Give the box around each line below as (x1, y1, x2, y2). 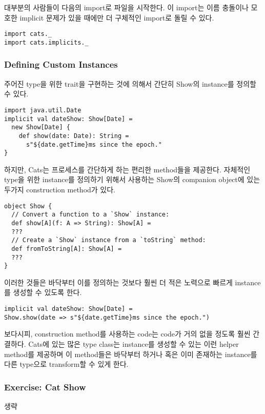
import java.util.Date (4, 106, 81, 114)
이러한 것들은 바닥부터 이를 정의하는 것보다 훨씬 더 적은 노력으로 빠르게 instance (4, 277, 261, 287)
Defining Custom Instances (4, 58, 118, 71)
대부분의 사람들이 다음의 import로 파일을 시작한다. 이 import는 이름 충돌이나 (4, 2, 249, 12)
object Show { (4, 202, 52, 210)
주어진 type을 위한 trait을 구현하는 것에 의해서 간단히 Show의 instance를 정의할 (4, 78, 256, 89)
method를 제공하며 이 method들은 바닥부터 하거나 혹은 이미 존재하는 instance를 (4, 348, 257, 359)
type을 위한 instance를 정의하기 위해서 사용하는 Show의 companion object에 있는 (4, 174, 260, 185)
